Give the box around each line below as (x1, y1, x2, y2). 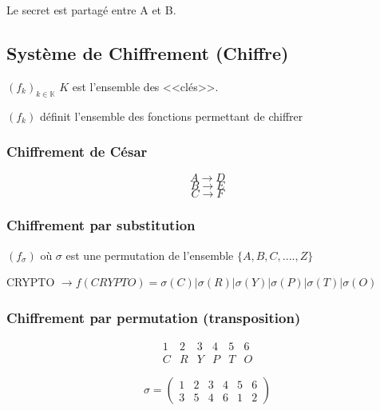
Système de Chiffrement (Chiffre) (6, 40, 289, 65)
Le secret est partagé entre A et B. (6, 2, 176, 18)
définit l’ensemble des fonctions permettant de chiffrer (39, 107, 303, 124)
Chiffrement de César (6, 142, 148, 162)
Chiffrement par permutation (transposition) (6, 307, 301, 327)
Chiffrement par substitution (6, 215, 196, 235)
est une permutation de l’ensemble (65, 246, 234, 263)
